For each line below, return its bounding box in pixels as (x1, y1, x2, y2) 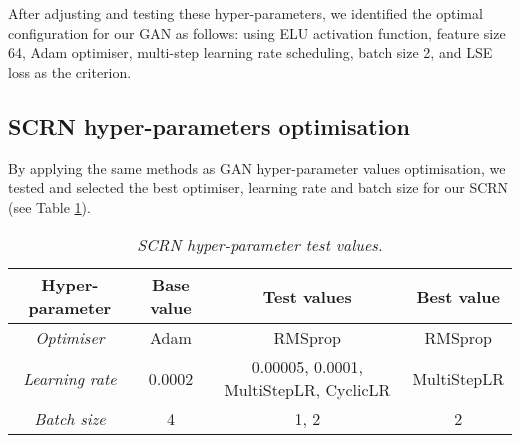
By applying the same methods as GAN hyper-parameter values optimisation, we (8, 157, 506, 178)
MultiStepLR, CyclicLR (224, 378, 391, 402)
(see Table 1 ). (8, 196, 91, 217)
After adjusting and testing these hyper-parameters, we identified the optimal (8, 3, 483, 23)
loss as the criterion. (8, 61, 132, 82)
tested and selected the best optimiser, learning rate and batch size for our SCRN (8, 177, 509, 198)
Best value (416, 284, 500, 308)
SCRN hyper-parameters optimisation (8, 110, 410, 141)
